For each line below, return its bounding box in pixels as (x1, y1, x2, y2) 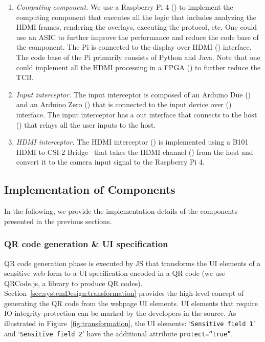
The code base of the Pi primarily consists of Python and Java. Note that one (16, 51, 260, 62)
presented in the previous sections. (4, 215, 112, 226)
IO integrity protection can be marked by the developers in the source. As (4, 308, 236, 318)
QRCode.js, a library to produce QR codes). (4, 277, 143, 288)
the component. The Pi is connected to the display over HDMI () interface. (16, 42, 252, 52)
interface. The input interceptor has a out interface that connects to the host (16, 109, 257, 119)
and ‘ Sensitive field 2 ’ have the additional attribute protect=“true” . (4, 328, 233, 338)
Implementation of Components (4, 182, 175, 197)
